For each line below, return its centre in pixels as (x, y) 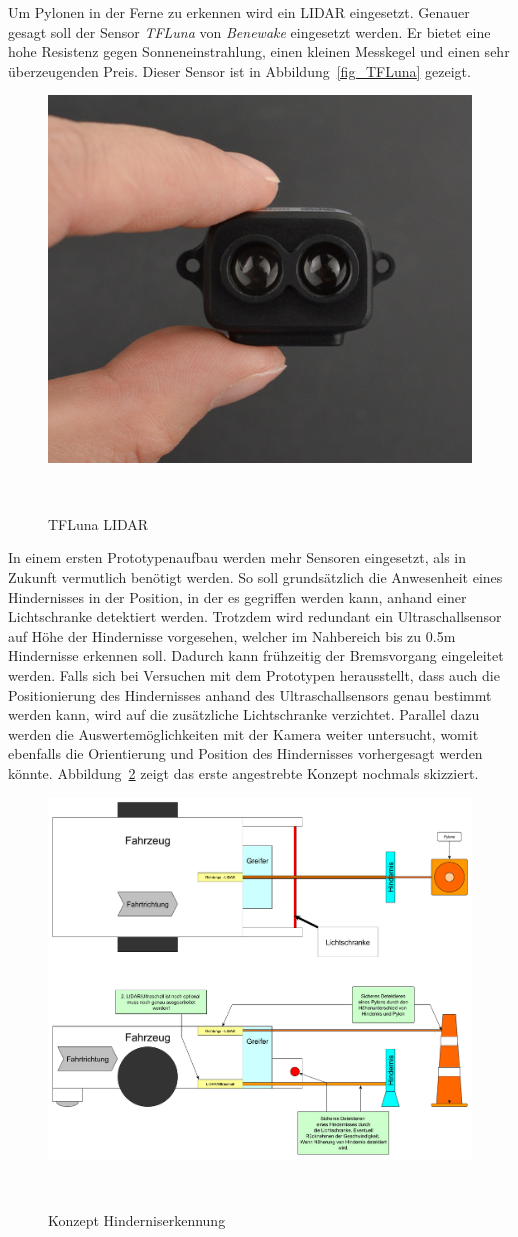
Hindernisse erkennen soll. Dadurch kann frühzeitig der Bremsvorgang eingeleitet (256, 655)
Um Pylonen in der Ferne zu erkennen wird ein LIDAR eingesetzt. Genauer (239, 12)
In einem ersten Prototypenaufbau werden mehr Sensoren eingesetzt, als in (237, 557)
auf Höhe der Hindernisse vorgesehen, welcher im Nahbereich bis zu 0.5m (232, 635)
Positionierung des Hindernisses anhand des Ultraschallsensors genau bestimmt (250, 694)
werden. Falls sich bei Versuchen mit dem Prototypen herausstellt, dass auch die (254, 675)
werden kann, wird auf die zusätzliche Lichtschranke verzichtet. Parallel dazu (244, 714)
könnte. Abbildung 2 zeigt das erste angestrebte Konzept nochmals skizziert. (243, 773)
